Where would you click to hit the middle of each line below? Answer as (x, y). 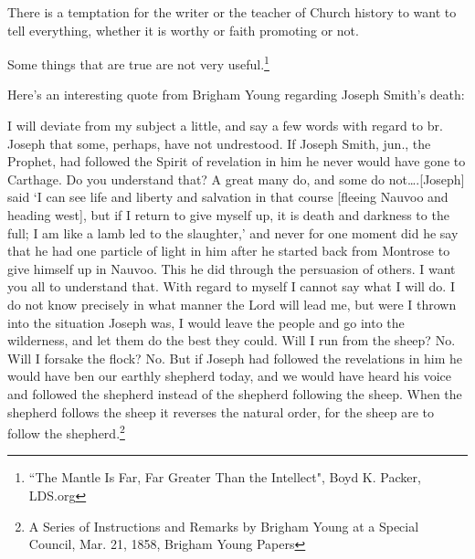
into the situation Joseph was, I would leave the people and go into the (206, 322)
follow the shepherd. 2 (66, 432)
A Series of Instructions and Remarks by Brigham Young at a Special (224, 526)
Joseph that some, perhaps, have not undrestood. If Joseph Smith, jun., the (219, 143)
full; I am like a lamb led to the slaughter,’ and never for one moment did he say (233, 232)
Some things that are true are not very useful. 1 (138, 63)
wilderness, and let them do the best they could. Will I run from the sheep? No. (232, 340)
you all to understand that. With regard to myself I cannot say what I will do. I (231, 286)
